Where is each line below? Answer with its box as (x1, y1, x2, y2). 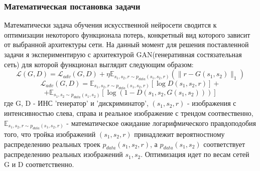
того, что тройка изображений (4, 129, 96, 139)
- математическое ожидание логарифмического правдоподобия (66, 117, 256, 128)
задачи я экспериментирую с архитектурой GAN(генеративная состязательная (4, 49, 242, 59)
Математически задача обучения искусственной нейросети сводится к (4, 20, 217, 30)
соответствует (203, 138, 245, 149)
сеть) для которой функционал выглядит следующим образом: (4, 59, 194, 69)
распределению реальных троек (4, 138, 100, 149)
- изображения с (187, 98, 236, 108)
